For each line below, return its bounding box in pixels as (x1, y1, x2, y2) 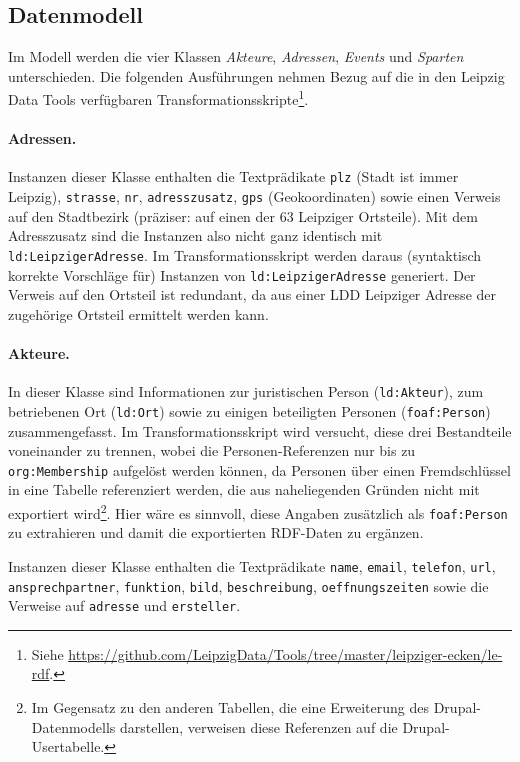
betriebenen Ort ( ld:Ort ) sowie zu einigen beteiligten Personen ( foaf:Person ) (8, 400, 491, 421)
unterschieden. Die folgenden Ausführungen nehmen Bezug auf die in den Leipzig (8, 65, 505, 86)
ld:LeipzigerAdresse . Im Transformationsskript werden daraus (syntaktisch (8, 244, 482, 265)
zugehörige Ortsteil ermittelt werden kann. (8, 303, 269, 324)
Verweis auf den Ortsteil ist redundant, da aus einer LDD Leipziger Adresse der (8, 284, 496, 305)
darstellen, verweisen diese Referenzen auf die (119, 716, 398, 737)
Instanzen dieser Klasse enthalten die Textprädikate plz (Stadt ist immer (8, 166, 459, 187)
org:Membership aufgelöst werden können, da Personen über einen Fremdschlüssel (8, 459, 511, 480)
